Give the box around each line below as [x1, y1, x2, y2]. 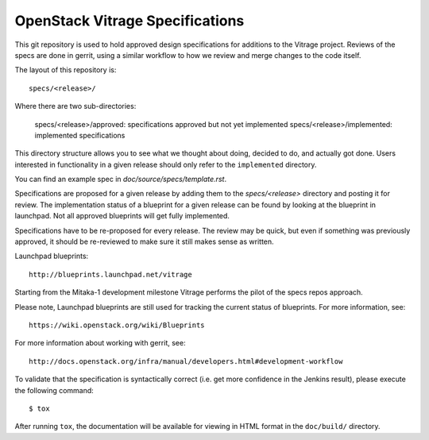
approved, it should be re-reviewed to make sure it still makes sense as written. [14, 237, 274, 246]
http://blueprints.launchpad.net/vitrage [29, 270, 192, 279]
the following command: [14, 385, 95, 395]
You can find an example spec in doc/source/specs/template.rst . [14, 175, 226, 184]
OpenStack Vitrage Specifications [14, 12, 245, 29]
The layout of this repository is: [14, 65, 117, 75]
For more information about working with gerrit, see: [14, 338, 186, 348]
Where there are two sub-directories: [14, 102, 137, 111]
